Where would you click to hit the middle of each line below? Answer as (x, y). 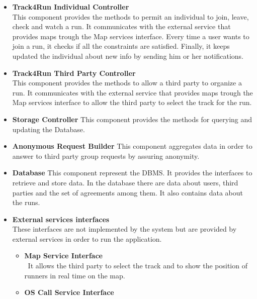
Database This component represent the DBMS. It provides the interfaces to (132, 173)
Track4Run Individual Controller (71, 7)
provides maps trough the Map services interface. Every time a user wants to (131, 36)
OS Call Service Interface (69, 292)
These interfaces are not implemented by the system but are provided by (124, 229)
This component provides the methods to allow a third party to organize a (127, 83)
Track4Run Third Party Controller (74, 73)
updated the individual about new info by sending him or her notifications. (128, 56)
